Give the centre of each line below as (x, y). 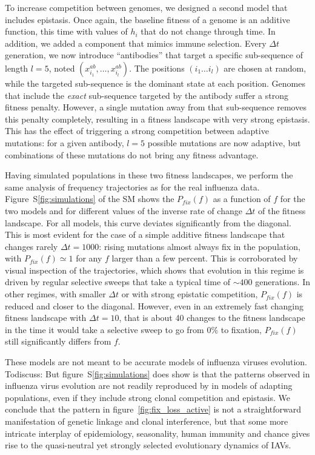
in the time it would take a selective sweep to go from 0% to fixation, (134, 329)
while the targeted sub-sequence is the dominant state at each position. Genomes (155, 83)
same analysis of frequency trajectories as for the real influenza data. (132, 187)
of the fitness (282, 210)
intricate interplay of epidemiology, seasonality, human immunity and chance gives (157, 433)
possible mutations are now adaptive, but (224, 142)
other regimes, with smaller (55, 294)
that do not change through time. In (208, 31)
